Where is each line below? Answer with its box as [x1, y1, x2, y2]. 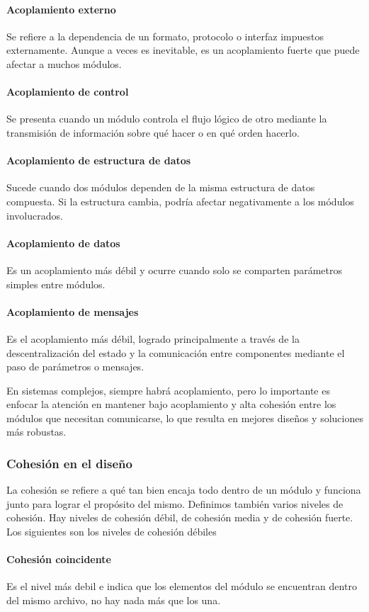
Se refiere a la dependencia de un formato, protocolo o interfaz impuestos [6, 28, 324, 43]
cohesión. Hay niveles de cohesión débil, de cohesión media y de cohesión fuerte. [6, 510, 353, 525]
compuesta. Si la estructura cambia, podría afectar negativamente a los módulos [6, 193, 354, 208]
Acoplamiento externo [6, 1, 116, 16]
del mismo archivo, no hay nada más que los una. [6, 593, 221, 608]
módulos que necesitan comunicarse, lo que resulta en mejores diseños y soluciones [6, 410, 363, 425]
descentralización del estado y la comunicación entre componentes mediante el [6, 345, 345, 360]
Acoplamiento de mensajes [6, 304, 139, 319]
